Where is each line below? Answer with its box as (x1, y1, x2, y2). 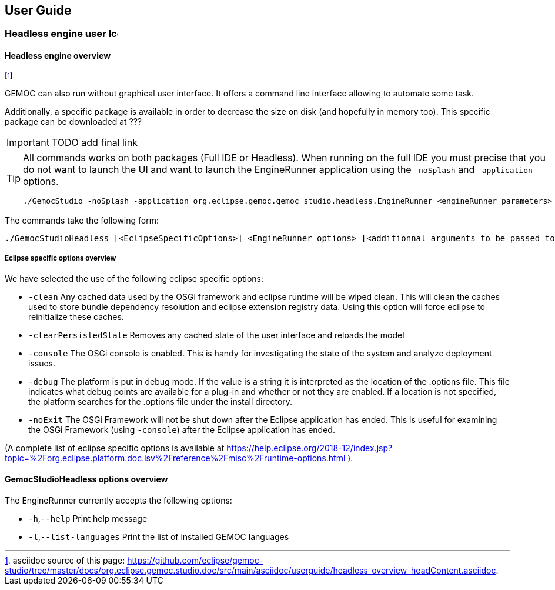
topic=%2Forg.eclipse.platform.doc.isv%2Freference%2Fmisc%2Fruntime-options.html (5, 453, 346, 464)
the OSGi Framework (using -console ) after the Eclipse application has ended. (28, 425, 335, 435)
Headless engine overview (5, 51, 111, 61)
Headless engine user (5, 28, 106, 40)
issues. (28, 358, 56, 369)
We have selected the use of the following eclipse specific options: (5, 274, 264, 284)
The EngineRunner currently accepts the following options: (5, 495, 232, 505)
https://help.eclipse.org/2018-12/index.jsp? (226, 443, 393, 454)
